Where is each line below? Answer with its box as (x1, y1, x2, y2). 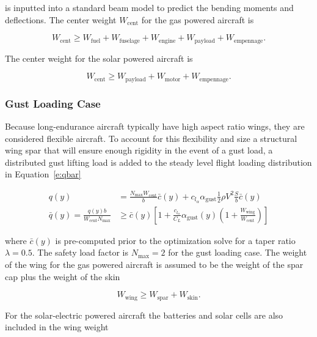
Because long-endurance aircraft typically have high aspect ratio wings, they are (5, 119, 305, 132)
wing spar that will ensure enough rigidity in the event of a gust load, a (5, 144, 273, 157)
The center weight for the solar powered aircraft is (5, 51, 193, 64)
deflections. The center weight (5, 13, 117, 26)
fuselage (119, 37, 140, 44)
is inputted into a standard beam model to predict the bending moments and (5, 1, 294, 13)
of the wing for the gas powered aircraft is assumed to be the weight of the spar (5, 257, 304, 270)
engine (159, 37, 176, 44)
